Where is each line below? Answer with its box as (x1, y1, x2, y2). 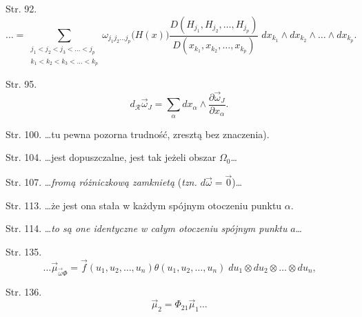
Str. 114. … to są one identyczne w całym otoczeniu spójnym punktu (6, 221, 288, 236)
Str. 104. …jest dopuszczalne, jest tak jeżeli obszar (6, 150, 217, 164)
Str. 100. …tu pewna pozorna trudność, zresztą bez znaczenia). (6, 126, 270, 141)
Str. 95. (6, 77, 37, 91)
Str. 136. (6, 284, 42, 298)
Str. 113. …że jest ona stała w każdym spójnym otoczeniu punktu (6, 198, 282, 212)
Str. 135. (6, 244, 42, 259)
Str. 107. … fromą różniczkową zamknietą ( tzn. (6, 175, 197, 189)
